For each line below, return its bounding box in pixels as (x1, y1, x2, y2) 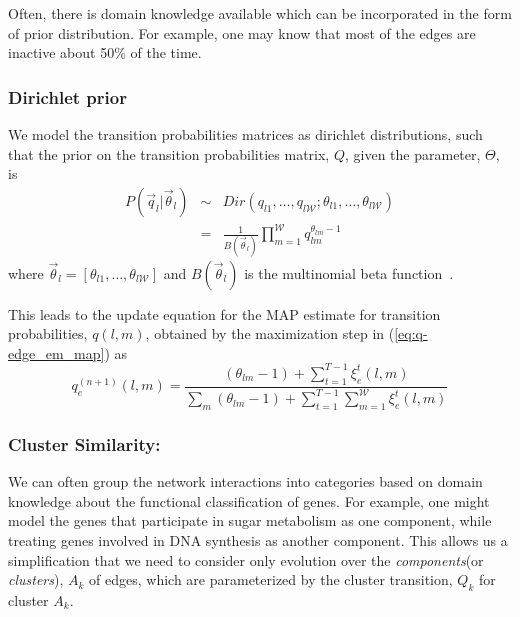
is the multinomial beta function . (244, 262, 454, 283)
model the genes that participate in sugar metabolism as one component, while (8, 510, 492, 531)
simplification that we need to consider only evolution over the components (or (8, 549, 484, 570)
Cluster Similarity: (8, 431, 161, 456)
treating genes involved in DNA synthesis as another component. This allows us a (8, 529, 508, 550)
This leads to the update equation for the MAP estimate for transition (8, 303, 441, 324)
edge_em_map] (8, 342, 105, 363)
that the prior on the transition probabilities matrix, (8, 143, 330, 164)
